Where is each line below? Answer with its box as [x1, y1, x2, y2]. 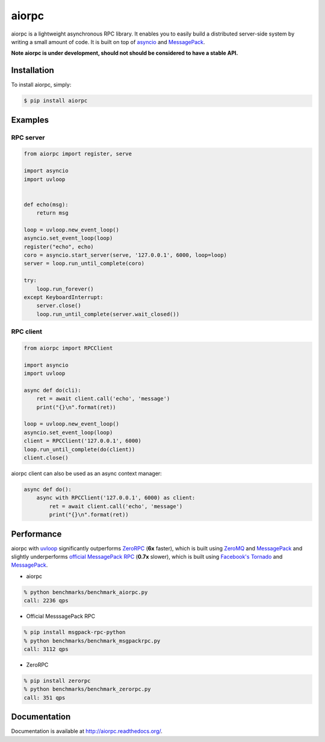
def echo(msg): [23, 201, 69, 208]
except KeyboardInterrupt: [23, 294, 104, 301]
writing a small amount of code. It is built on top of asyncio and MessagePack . [11, 38, 205, 45]
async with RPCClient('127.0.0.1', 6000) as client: [36, 494, 196, 501]
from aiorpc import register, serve [23, 151, 132, 157]
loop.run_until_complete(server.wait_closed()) [36, 310, 180, 318]
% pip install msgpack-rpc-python [23, 629, 126, 636]
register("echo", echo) [23, 243, 94, 250]
